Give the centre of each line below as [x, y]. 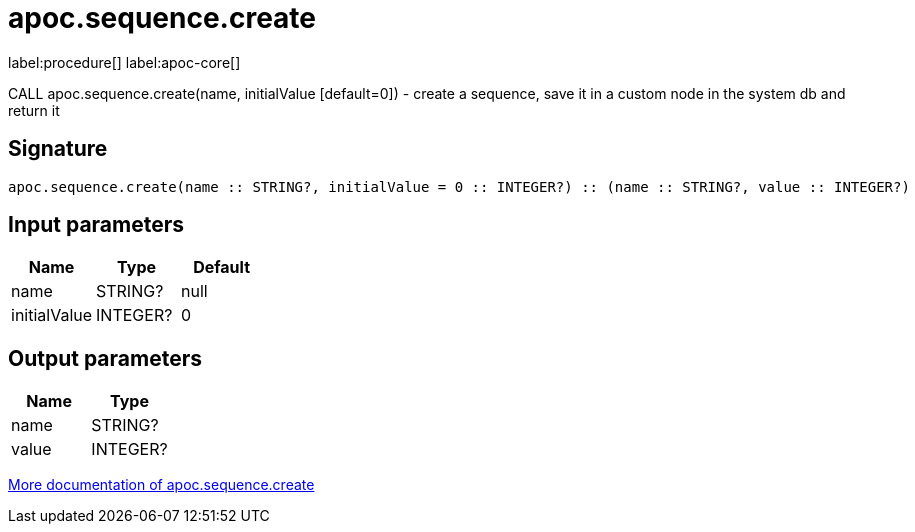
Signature [58, 149]
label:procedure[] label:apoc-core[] [124, 62]
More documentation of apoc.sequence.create [161, 485]
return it [34, 110]
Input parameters [96, 225]
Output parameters [105, 358]
